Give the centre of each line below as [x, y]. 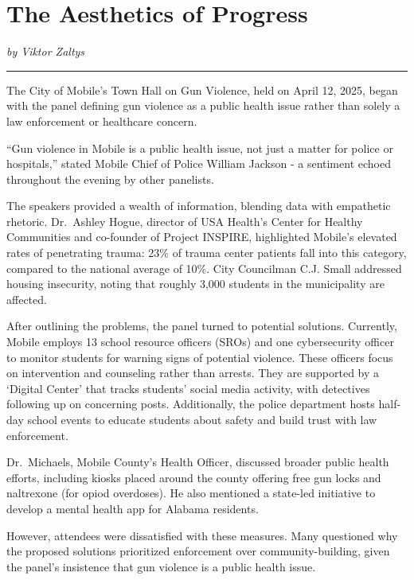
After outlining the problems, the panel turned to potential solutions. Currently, [202, 326]
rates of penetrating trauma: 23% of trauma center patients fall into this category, [207, 253]
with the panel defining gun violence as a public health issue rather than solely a [203, 105]
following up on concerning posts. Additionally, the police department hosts [191, 404]
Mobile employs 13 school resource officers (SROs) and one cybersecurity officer [200, 342]
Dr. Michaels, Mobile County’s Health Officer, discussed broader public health [198, 462]
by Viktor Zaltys [46, 51]
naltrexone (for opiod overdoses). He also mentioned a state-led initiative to [191, 493]
